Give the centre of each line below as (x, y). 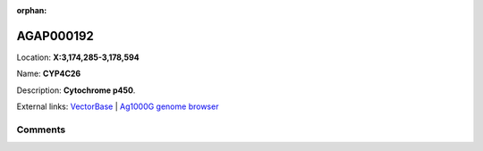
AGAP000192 (55, 36)
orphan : (32, 10)
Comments (41, 130)
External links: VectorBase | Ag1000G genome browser (118, 106)
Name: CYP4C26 (49, 74)
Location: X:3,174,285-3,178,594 (78, 57)
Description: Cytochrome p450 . (76, 90)
